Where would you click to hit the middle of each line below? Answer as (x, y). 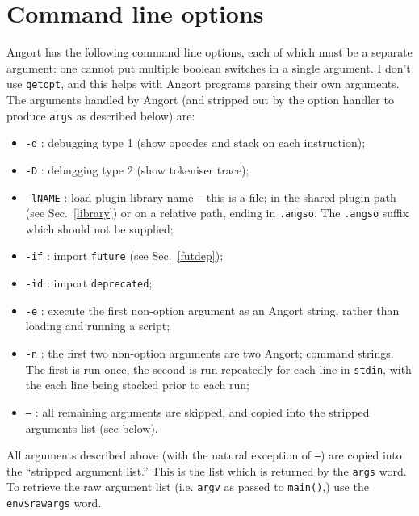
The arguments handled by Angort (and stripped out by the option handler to (200, 99)
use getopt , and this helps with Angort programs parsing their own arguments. (203, 84)
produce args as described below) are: (101, 115)
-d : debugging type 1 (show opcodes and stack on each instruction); (195, 143)
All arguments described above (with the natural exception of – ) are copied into (204, 455)
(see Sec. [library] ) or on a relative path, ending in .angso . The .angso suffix (217, 213)
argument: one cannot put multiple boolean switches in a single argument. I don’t (209, 67)
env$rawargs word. (54, 503)
